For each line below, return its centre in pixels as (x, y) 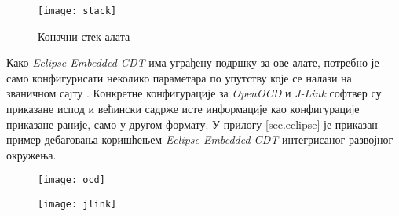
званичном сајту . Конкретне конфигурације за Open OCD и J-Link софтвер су (194, 93)
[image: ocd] (71, 180)
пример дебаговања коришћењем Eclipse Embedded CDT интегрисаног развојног (200, 139)
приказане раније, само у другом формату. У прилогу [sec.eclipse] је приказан (192, 124)
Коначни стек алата (84, 36)
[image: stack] (77, 11)
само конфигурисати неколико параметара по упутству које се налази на (179, 77)
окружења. (31, 154)
